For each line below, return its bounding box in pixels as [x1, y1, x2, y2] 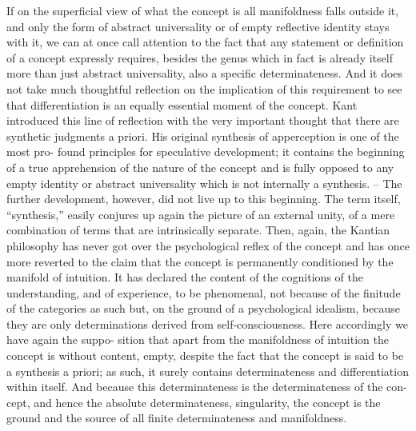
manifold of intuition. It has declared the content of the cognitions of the [6, 269, 363, 285]
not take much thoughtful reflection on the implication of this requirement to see [6, 80, 402, 97]
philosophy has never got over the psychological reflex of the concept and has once [6, 237, 410, 253]
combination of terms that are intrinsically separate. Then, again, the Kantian [6, 221, 390, 238]
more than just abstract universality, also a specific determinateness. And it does [6, 65, 403, 82]
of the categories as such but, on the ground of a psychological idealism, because [6, 300, 401, 317]
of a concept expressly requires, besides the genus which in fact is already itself [6, 49, 393, 66]
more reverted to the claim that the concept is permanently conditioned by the [6, 253, 394, 269]
